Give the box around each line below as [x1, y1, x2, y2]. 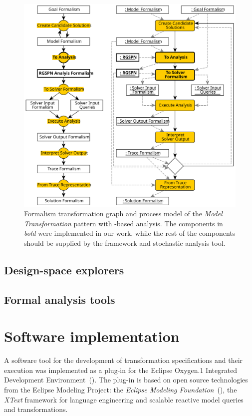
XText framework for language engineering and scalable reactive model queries [4, 394, 244, 404]
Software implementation [4, 326, 180, 346]
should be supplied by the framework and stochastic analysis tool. [24, 237, 226, 248]
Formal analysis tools [4, 291, 115, 307]
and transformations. [4, 404, 68, 414]
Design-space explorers [4, 262, 124, 277]
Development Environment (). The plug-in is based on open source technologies [4, 374, 248, 385]
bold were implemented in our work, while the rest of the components [24, 228, 236, 238]
